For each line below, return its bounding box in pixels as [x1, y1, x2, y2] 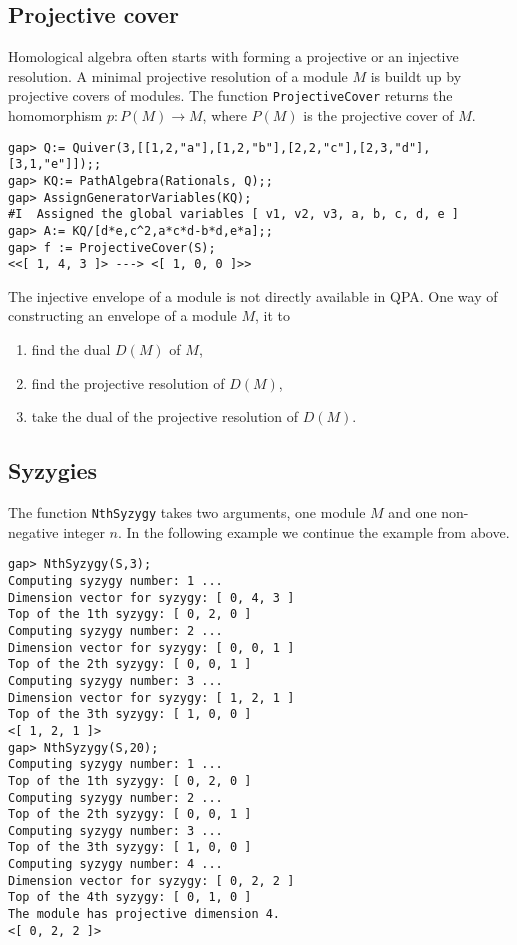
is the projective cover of [303, 105, 454, 126]
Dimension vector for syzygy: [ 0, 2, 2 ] [8, 873, 295, 888]
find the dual [31, 339, 111, 360]
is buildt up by [370, 65, 462, 86]
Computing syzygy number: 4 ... [8, 857, 223, 872]
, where [202, 105, 247, 126]
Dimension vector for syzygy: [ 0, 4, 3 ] [8, 590, 295, 605]
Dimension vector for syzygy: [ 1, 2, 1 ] [8, 690, 295, 705]
